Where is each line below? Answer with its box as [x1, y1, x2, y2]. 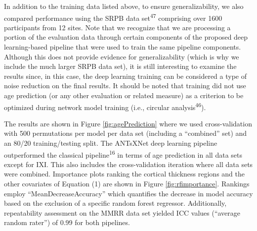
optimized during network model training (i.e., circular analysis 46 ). [4, 100, 206, 112]
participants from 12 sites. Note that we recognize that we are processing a [4, 22, 231, 32]
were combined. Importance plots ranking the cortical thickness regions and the [4, 169, 245, 179]
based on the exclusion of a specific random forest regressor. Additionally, [4, 198, 227, 208]
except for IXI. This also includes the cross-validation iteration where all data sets [4, 159, 253, 169]
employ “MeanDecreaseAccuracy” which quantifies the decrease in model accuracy [4, 188, 253, 198]
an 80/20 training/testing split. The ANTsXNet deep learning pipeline [4, 138, 217, 148]
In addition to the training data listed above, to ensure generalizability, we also [4, 1, 244, 11]
